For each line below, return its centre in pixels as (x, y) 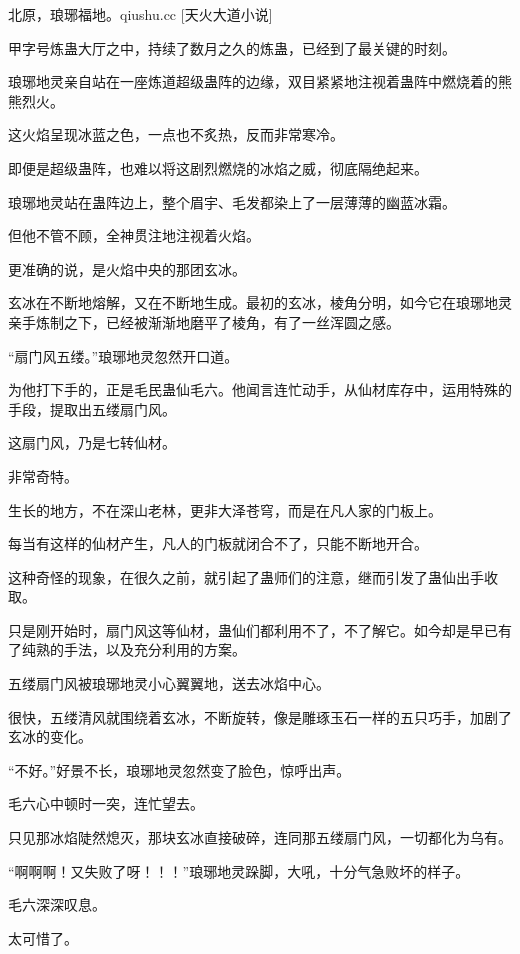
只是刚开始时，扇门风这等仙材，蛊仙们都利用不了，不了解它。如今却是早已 (253, 629)
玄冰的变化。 (50, 736)
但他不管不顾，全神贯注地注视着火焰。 (134, 235)
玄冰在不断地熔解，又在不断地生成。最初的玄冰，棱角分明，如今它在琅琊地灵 (260, 302)
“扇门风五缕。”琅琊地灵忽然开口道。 (123, 355)
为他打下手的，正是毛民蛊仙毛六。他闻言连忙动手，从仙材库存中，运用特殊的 (260, 389)
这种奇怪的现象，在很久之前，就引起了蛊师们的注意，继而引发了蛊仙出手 (246, 576)
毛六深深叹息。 (57, 904)
